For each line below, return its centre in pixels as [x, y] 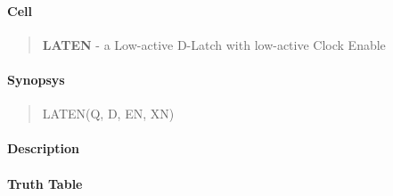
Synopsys [36, 79]
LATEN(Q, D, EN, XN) [108, 114]
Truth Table [45, 183]
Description [44, 148]
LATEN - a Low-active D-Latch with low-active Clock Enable [214, 44]
